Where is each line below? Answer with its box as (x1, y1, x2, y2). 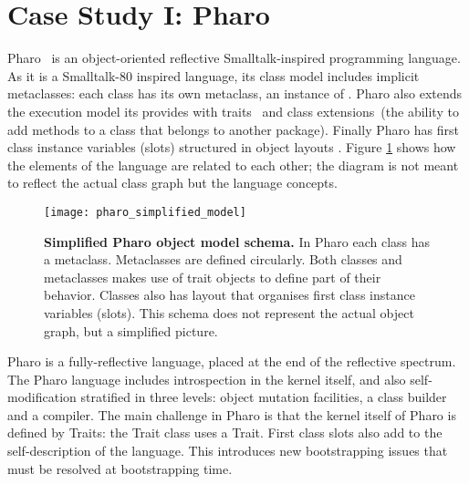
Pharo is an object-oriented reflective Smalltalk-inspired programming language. (7, 48, 461, 67)
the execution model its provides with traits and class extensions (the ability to (7, 101, 459, 120)
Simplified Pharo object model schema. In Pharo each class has (44, 232, 431, 251)
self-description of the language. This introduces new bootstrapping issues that (7, 441, 448, 460)
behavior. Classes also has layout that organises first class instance (44, 285, 415, 304)
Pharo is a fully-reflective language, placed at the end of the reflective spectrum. (7, 352, 456, 371)
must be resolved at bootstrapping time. (7, 458, 233, 478)
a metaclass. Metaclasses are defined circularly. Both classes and (44, 250, 402, 269)
